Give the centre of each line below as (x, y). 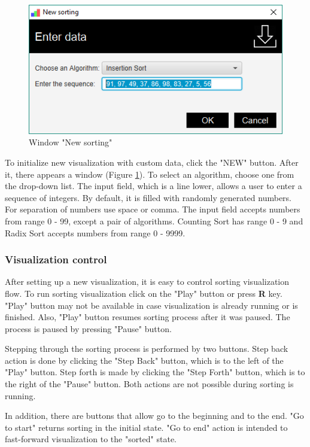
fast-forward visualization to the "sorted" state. (91, 439)
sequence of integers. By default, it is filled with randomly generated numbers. (148, 197)
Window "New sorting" (71, 142)
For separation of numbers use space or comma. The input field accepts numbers (153, 209)
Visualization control (56, 259)
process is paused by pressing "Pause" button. (88, 328)
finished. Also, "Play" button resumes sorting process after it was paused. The (148, 317)
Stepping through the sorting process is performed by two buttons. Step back (147, 349)
